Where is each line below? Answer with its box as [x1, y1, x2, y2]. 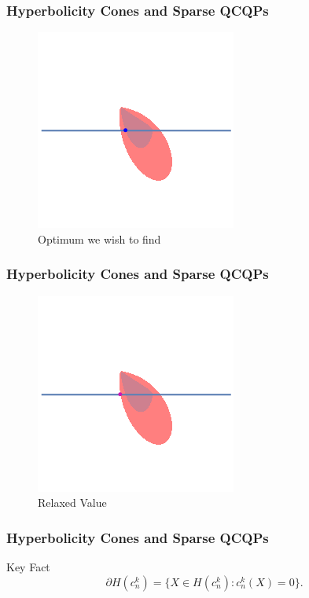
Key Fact [6, 559, 50, 575]
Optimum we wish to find [38, 230, 161, 247]
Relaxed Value [38, 494, 107, 511]
